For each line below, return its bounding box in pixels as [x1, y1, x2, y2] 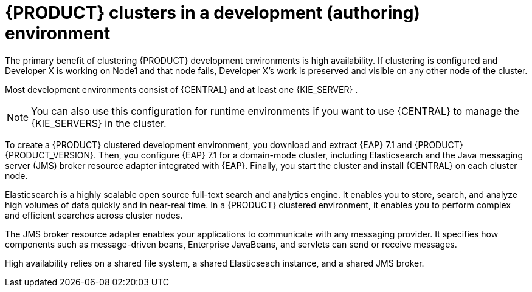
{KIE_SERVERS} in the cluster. [31, 117, 167, 129]
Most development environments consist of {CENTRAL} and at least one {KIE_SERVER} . [5, 84, 358, 95]
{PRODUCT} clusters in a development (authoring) [5, 2, 420, 23]
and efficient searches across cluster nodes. [5, 209, 183, 220]
